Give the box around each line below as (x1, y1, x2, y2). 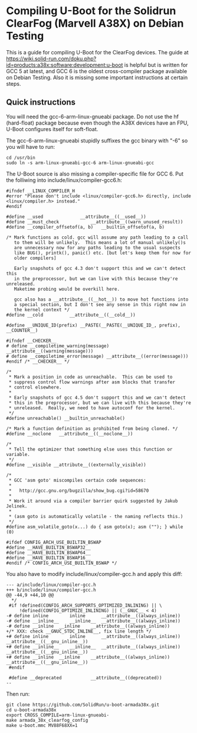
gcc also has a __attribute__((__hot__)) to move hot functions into (14, 297, 189, 302)
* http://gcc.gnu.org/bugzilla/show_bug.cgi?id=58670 (8, 487, 149, 494)
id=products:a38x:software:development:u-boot (6, 61, 123, 69)
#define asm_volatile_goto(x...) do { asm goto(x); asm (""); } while (6, 524, 183, 530)
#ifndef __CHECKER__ (6, 338, 57, 344)
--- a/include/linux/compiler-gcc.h (6, 582, 96, 588)
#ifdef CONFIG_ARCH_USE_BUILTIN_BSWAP (6, 539, 101, 545)
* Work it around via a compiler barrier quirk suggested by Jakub (8, 498, 178, 504)
